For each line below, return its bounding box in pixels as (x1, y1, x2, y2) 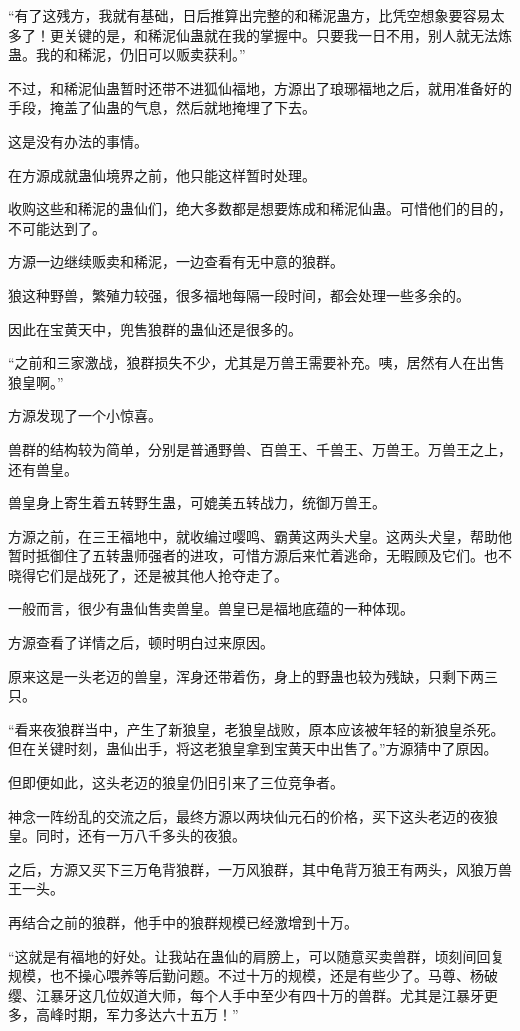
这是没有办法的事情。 (8, 130, 148, 151)
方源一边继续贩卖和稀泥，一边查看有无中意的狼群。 (8, 251, 344, 272)
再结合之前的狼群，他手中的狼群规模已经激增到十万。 (8, 912, 358, 932)
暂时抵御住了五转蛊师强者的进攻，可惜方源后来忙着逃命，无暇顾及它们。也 (8, 545, 498, 566)
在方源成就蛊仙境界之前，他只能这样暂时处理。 (8, 164, 316, 185)
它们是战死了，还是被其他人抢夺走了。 (35, 564, 288, 585)
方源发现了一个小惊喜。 (8, 405, 162, 426)
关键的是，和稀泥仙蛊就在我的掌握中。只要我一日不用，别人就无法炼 (63, 24, 512, 45)
